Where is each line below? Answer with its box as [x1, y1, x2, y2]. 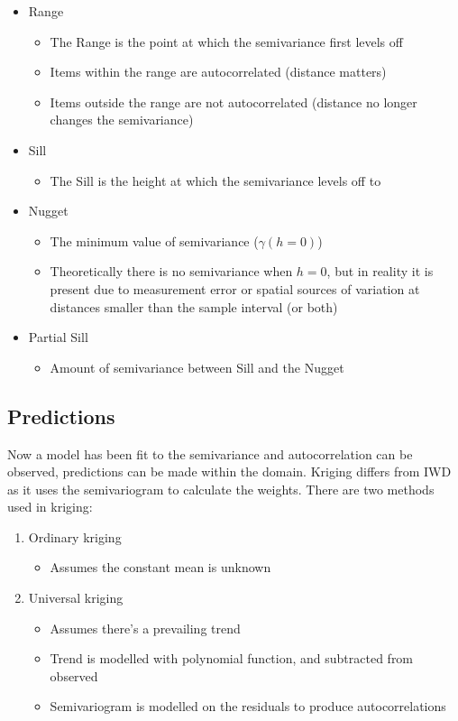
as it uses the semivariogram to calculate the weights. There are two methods [7, 479, 435, 498]
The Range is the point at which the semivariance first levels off [50, 32, 403, 51]
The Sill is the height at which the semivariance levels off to [50, 171, 381, 189]
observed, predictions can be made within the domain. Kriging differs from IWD [7, 462, 452, 481]
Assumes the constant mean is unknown [50, 558, 271, 577]
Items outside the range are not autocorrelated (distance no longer [50, 92, 417, 111]
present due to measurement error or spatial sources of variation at [50, 279, 420, 298]
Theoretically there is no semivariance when [50, 262, 293, 281]
